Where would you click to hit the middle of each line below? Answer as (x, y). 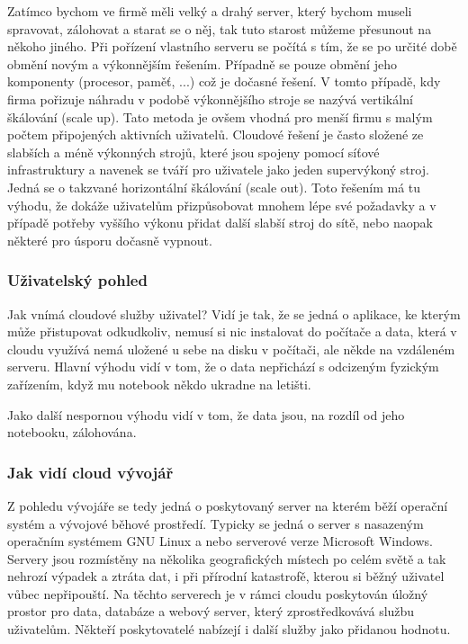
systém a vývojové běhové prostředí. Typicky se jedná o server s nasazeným (216, 523)
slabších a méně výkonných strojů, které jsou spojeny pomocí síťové (193, 152)
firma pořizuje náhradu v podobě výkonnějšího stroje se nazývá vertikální (210, 98)
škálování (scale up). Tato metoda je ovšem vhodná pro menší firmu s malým (220, 116)
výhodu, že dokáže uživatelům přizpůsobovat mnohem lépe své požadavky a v (222, 205)
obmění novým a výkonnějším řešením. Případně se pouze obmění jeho (202, 63)
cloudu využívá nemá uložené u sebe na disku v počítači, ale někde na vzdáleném (231, 349)
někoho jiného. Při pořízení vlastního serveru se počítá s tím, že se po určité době (232, 46)
